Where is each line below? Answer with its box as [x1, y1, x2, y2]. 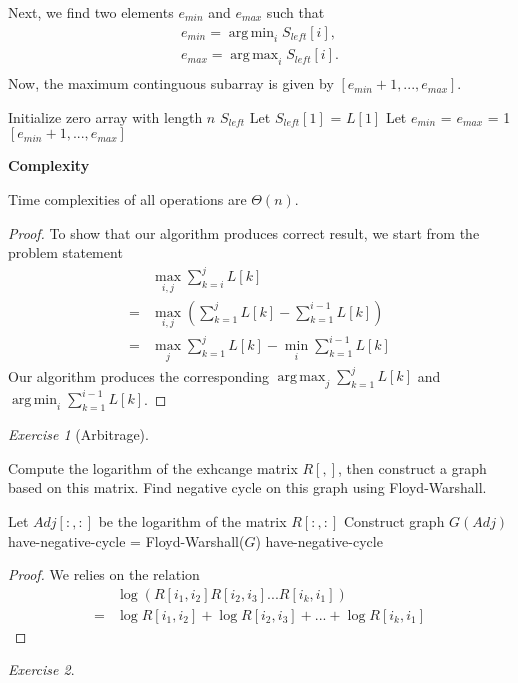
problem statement [8, 242, 123, 263]
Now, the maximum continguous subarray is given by [8, 73, 334, 94]
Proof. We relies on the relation [8, 564, 200, 585]
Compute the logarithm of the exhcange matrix [8, 457, 298, 478]
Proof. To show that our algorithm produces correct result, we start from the [8, 222, 480, 243]
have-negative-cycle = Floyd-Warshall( [8, 530, 245, 551]
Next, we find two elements [8, 2, 174, 22]
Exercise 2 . [8, 659, 75, 680]
